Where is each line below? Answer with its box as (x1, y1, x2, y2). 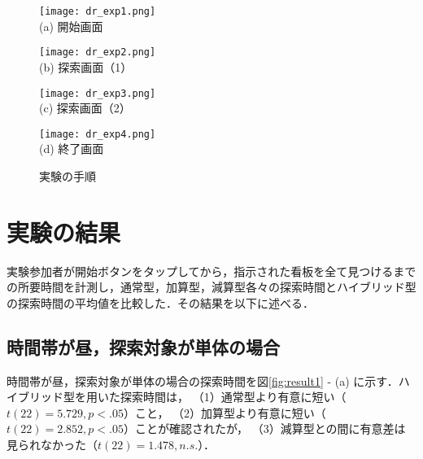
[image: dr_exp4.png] (39, 128, 156, 140)
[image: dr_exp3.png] (39, 87, 156, 99)
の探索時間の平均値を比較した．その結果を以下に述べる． (7, 294, 314, 311)
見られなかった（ (7, 436, 98, 453)
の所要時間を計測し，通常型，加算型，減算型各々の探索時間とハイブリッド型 (7, 278, 416, 295)
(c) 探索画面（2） (39, 99, 131, 116)
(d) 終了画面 (39, 140, 104, 157)
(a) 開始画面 (39, 17, 103, 34)
